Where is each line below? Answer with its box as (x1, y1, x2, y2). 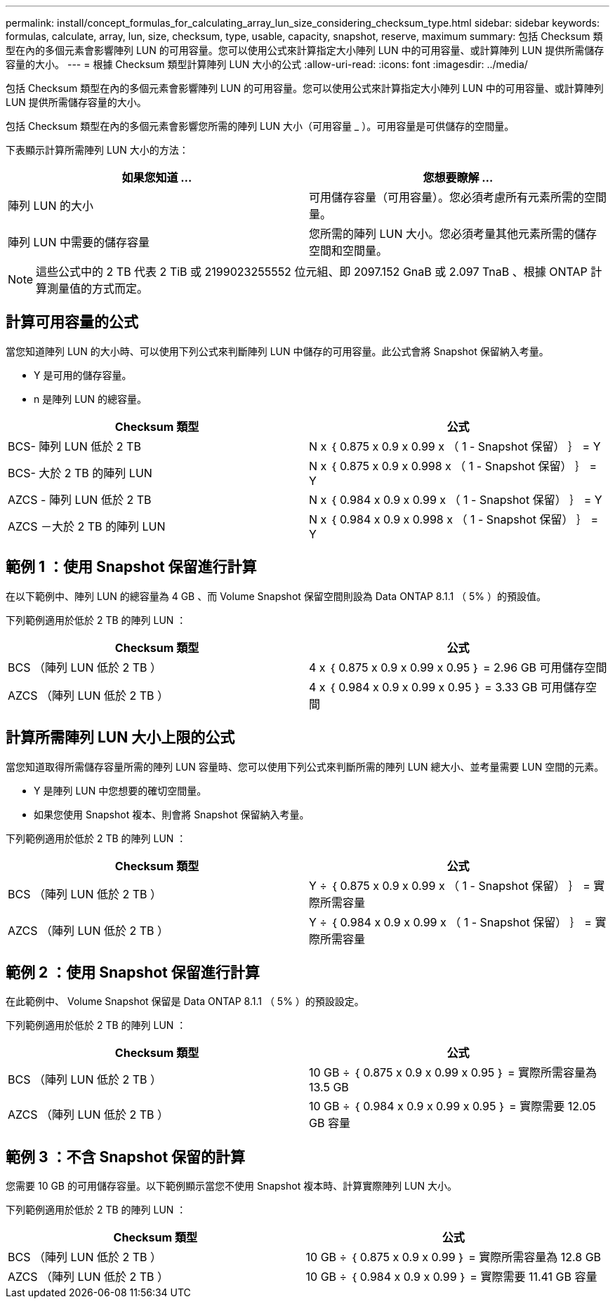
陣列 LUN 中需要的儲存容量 (8, 235, 150, 249)
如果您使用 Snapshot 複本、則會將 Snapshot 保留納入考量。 (34, 808, 310, 820)
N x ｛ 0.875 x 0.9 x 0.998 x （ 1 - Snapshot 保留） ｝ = (309, 458, 597, 473)
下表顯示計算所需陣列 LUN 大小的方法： (6, 144, 189, 156)
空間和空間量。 (309, 244, 388, 258)
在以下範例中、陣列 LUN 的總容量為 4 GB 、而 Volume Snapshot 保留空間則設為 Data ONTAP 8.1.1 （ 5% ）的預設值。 (6, 590, 547, 602)
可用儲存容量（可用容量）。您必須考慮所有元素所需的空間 (309, 190, 607, 204)
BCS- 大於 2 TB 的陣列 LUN (8, 465, 152, 480)
